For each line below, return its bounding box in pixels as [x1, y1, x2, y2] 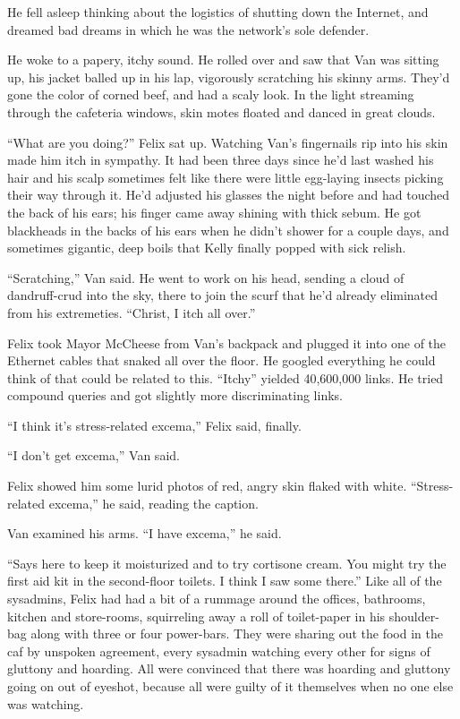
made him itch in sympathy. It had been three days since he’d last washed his [7, 150, 434, 169]
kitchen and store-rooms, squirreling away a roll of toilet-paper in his [7, 606, 386, 625]
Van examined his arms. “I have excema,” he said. [7, 524, 282, 543]
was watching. [7, 694, 84, 713]
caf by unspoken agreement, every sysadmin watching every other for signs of [7, 641, 430, 660]
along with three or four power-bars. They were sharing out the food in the [30, 624, 443, 643]
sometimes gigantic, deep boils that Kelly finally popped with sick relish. [7, 238, 406, 257]
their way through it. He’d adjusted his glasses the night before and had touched [7, 185, 450, 204]
